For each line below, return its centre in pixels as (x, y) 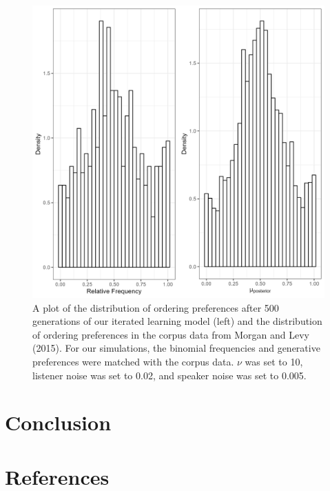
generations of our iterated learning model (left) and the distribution (177, 321)
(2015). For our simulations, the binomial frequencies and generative (176, 348)
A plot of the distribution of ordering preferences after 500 (156, 307)
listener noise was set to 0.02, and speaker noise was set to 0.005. (169, 375)
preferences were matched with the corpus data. (133, 361)
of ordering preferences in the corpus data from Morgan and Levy (171, 334)
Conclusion (58, 422)
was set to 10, (274, 361)
